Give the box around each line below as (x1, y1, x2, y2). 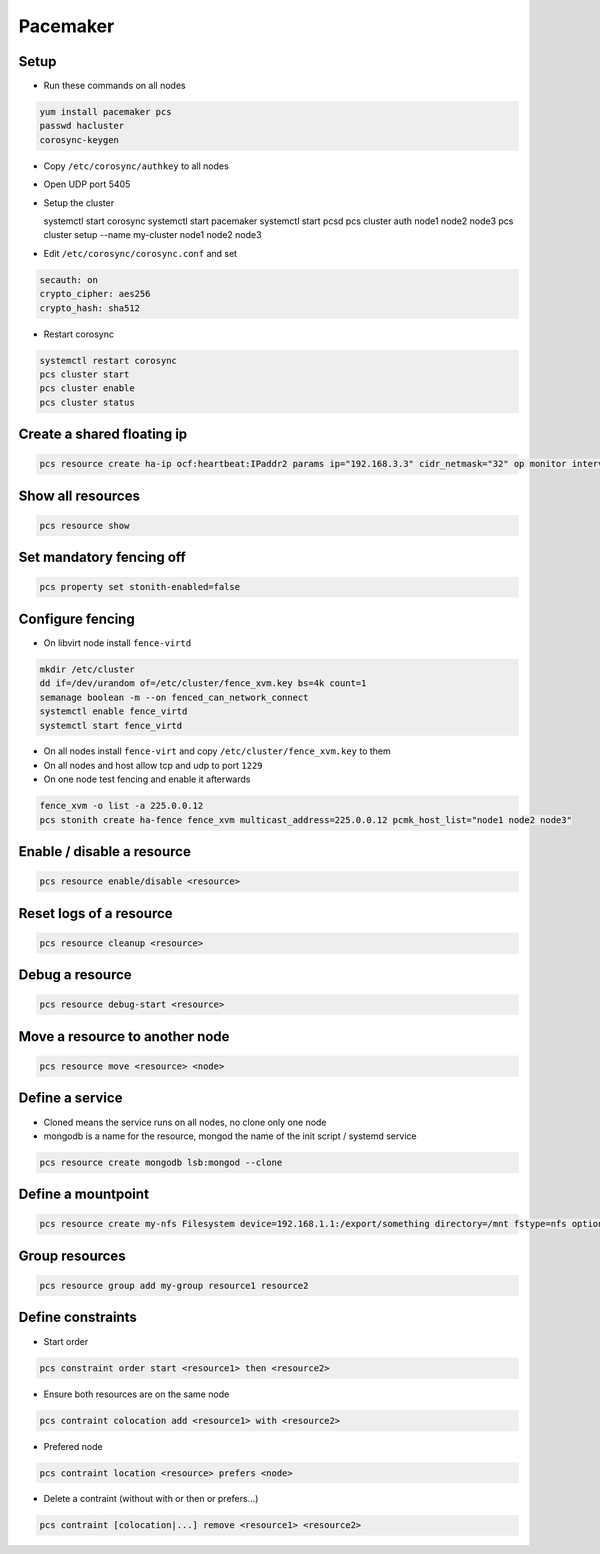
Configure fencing (18, 610, 135, 627)
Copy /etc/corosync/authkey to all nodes (43, 160, 229, 172)
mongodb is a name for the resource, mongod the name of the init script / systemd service (43, 1130, 417, 1142)
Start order (43, 1335, 89, 1347)
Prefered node (43, 1440, 104, 1452)
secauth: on (39, 274, 99, 285)
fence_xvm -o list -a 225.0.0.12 (39, 800, 204, 812)
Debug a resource (18, 966, 132, 984)
